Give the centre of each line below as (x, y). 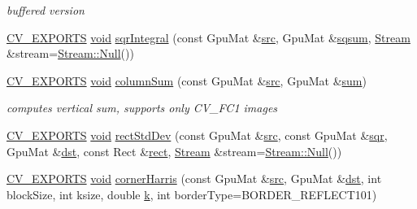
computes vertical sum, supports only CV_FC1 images (142, 108)
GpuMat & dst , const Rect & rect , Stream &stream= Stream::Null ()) (174, 151)
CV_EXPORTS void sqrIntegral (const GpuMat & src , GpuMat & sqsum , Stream (208, 37)
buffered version (46, 10)
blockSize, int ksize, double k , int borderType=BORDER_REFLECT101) (192, 194)
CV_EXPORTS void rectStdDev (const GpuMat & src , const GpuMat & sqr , (197, 135)
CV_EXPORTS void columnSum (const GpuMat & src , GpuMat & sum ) (187, 80)
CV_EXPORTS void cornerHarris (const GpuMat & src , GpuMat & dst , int (194, 179)
